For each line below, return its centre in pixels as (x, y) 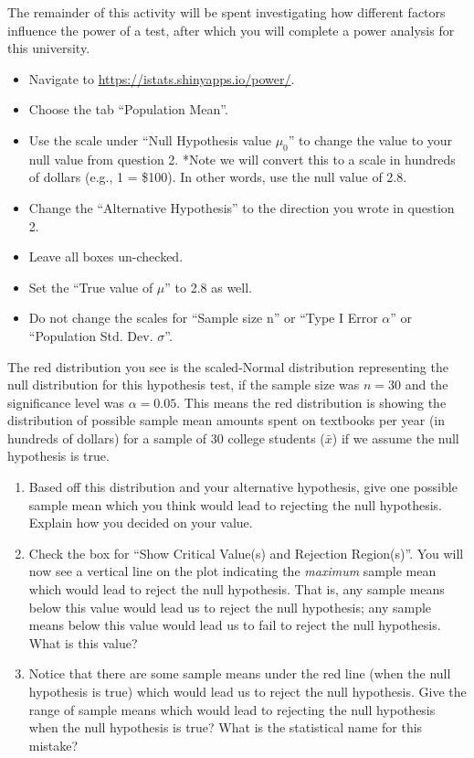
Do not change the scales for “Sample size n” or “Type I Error (203, 318)
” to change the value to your (370, 139)
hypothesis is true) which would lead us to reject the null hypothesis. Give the (248, 692)
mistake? (53, 745)
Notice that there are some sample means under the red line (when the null (240, 673)
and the (427, 384)
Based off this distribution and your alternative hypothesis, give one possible (243, 487)
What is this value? (83, 642)
